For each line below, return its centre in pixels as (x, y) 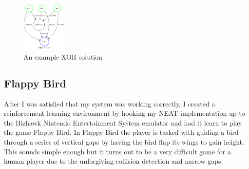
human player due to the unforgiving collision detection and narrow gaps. (114, 161)
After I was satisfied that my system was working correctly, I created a (110, 103)
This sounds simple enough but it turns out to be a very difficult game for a (118, 151)
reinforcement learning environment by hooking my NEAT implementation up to (124, 113)
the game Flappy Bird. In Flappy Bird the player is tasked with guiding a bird (121, 132)
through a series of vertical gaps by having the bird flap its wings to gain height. (124, 141)
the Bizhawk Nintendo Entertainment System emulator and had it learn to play (123, 122)
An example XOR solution (63, 56)
